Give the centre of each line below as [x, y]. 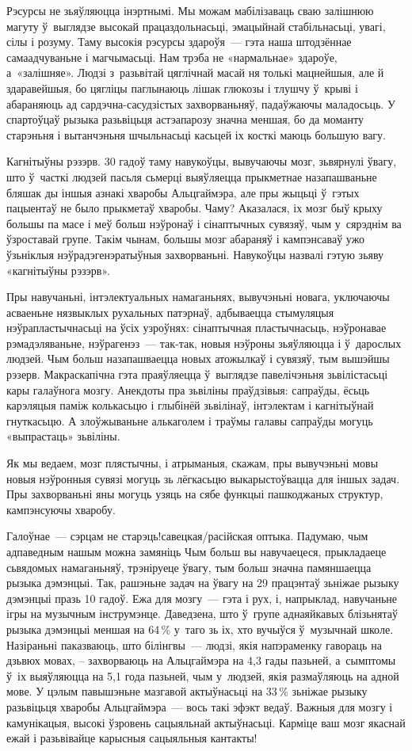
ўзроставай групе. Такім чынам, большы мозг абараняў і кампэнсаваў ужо [185, 239]
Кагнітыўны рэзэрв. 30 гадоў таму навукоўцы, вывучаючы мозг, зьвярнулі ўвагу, [202, 161]
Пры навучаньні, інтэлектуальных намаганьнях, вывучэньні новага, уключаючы [198, 297]
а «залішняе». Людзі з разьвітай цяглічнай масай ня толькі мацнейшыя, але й [195, 72]
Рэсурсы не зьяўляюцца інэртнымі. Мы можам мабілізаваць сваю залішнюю [190, 10]
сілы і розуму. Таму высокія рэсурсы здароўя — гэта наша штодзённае [179, 42]
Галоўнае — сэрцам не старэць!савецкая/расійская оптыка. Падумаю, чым [187, 536]
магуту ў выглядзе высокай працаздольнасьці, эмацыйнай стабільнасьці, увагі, [196, 26]
